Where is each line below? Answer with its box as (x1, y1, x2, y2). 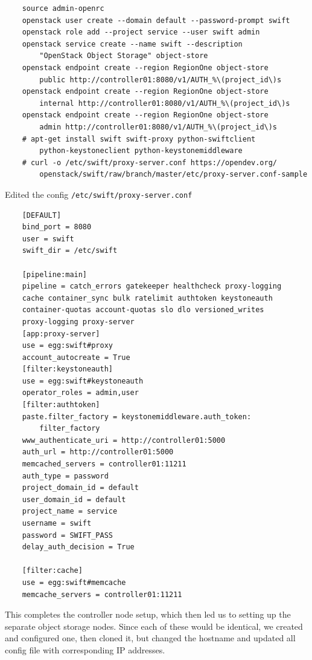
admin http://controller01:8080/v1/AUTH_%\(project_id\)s (39, 122, 278, 131)
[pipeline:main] (22, 270, 88, 279)
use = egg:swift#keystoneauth (22, 376, 144, 385)
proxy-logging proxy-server (22, 317, 135, 326)
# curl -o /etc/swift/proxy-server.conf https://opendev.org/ (22, 158, 278, 167)
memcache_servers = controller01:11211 (22, 590, 182, 599)
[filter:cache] (22, 566, 83, 575)
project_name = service (22, 507, 118, 516)
